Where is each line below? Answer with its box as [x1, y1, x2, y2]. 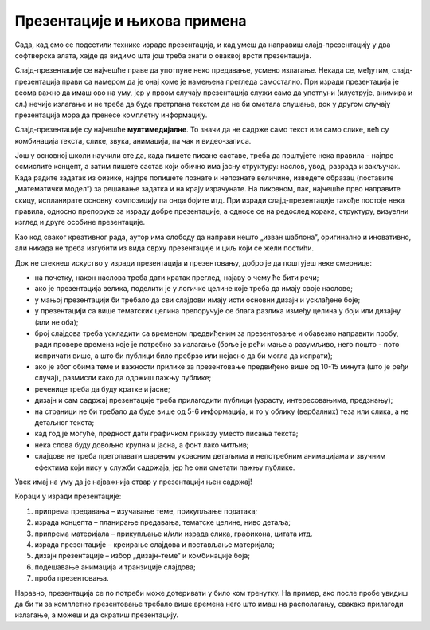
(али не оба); [34, 317, 79, 327]
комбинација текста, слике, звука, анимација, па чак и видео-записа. [14, 136, 252, 145]
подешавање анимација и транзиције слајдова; [34, 562, 196, 572]
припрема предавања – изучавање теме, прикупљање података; [34, 506, 258, 516]
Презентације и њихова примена [14, 12, 247, 30]
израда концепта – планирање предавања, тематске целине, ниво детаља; [34, 518, 291, 527]
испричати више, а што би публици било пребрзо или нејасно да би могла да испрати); [34, 351, 334, 360]
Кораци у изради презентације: [14, 491, 122, 502]
